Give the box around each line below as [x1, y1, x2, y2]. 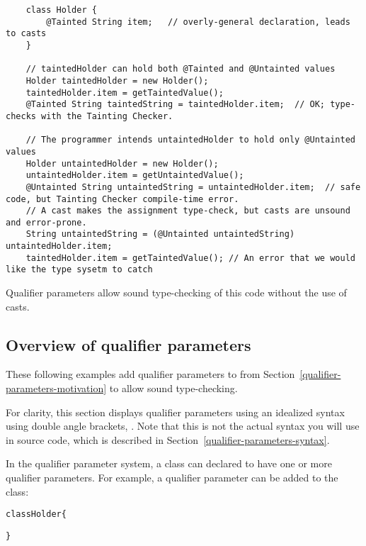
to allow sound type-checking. [109, 381, 238, 396]
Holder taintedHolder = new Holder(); [25, 75, 209, 86]
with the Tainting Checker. [41, 111, 173, 121]
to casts [6, 28, 47, 39]
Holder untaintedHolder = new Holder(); [25, 158, 219, 169]
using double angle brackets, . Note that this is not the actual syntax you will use [6, 418, 360, 433]
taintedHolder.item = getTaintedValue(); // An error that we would [25, 252, 355, 263]
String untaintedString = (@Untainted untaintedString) [25, 229, 295, 240]
